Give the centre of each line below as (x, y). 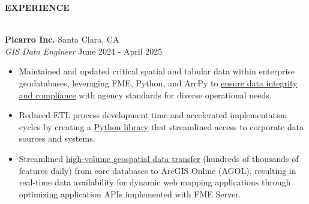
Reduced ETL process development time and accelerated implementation (153, 115)
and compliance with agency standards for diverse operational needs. (145, 94)
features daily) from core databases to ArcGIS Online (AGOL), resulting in (157, 170)
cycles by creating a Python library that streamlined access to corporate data (161, 126)
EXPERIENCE (37, 7)
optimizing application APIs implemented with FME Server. (130, 193)
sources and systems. (57, 138)
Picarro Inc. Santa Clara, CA (62, 39)
